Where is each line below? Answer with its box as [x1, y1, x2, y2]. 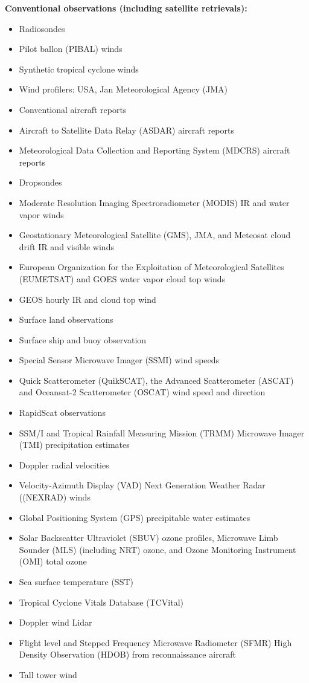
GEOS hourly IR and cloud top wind [19, 293, 156, 305]
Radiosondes [19, 22, 65, 34]
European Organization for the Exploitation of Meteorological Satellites [19, 261, 284, 273]
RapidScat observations [19, 406, 106, 419]
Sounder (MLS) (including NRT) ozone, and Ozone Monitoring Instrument [19, 543, 296, 555]
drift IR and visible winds [19, 240, 114, 253]
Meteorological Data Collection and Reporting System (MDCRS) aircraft [19, 144, 290, 157]
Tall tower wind [19, 668, 77, 681]
